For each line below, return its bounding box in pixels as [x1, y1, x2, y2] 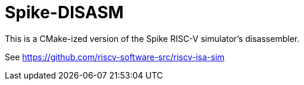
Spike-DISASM [5, 2, 124, 22]
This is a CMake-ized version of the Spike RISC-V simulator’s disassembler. [5, 33, 300, 44]
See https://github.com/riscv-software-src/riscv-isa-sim [5, 51, 225, 62]
